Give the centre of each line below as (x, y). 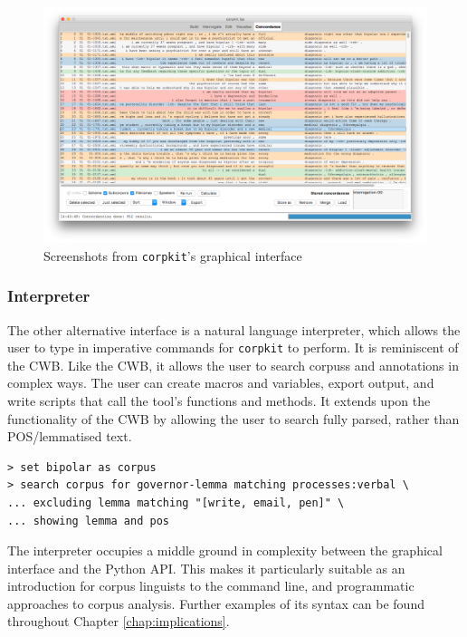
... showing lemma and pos (88, 521)
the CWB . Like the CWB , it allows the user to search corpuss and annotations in (233, 365)
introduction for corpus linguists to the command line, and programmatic (211, 586)
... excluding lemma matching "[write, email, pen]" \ (176, 502)
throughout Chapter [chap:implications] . (119, 621)
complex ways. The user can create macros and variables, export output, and (221, 383)
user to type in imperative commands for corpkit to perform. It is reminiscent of (233, 347)
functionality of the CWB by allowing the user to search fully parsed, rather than (233, 418)
